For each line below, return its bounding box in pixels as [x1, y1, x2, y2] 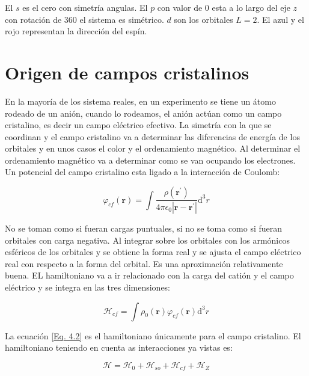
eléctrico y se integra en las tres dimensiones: [5, 280, 171, 293]
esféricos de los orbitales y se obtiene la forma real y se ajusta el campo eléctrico [5, 245, 301, 258]
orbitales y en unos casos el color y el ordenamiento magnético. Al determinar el [5, 142, 301, 155]
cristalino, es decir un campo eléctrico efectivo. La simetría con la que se [5, 119, 272, 131]
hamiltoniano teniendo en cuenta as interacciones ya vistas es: [5, 341, 233, 354]
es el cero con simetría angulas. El [22, 1, 148, 13]
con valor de [157, 1, 203, 13]
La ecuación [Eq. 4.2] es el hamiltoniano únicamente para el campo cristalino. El [5, 329, 301, 342]
